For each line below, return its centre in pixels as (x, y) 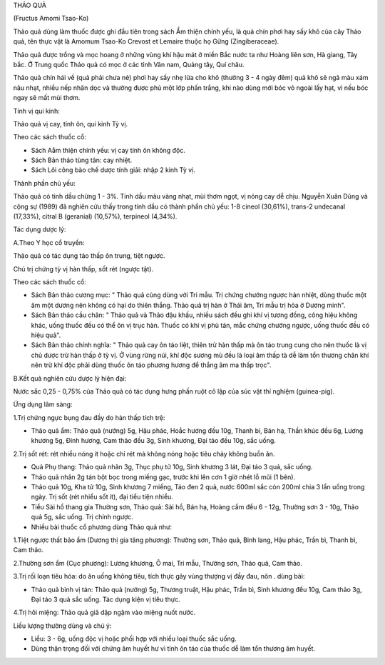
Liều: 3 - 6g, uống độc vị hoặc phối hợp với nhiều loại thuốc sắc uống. (134, 639)
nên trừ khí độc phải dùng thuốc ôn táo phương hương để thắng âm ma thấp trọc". (151, 365)
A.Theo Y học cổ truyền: (49, 242)
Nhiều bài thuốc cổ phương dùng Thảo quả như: (102, 527)
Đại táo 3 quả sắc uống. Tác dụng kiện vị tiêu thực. (106, 599)
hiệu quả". (46, 335)
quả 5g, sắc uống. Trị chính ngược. (82, 517)
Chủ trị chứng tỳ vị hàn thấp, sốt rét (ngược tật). (83, 269)
